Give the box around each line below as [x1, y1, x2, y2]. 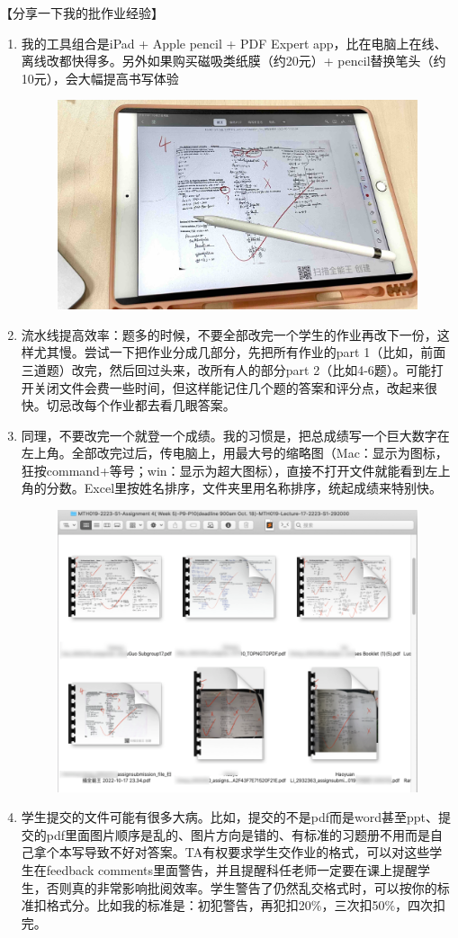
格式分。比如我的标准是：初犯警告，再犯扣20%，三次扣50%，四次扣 [46, 896, 446, 915]
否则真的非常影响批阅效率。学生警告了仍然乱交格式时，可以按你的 [46, 878, 437, 897]
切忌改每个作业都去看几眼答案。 [46, 396, 236, 415]
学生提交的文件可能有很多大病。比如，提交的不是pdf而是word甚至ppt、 [21, 808, 439, 826]
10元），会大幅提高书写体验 [21, 68, 179, 87]
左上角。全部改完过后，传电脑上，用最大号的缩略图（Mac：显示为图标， [21, 443, 448, 462]
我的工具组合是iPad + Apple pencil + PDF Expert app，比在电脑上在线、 [21, 33, 447, 52]
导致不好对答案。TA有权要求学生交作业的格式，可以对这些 [84, 843, 430, 862]
